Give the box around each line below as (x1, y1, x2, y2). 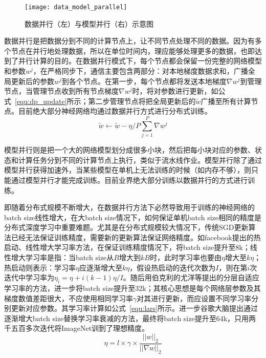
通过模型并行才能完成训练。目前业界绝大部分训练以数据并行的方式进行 (11, 174, 248, 185)
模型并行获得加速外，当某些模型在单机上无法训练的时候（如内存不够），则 (4, 164, 251, 175)
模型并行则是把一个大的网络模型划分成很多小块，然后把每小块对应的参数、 (4, 144, 255, 155)
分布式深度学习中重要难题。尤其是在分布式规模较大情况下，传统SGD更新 (4, 222, 249, 233)
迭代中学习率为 (4, 272, 54, 283)
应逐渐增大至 (79, 262, 122, 272)
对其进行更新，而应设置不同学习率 (137, 292, 252, 303)
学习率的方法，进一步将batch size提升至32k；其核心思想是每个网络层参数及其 (4, 283, 261, 293)
